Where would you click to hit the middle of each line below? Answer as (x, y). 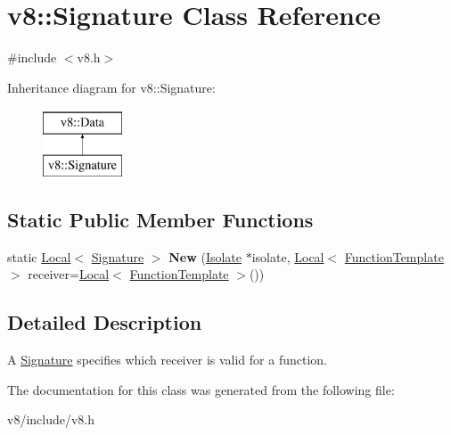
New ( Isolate (205, 256)
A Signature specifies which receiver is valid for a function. (167, 360)
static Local (39, 256)
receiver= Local (69, 274)
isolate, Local (288, 256)
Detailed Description (105, 322)
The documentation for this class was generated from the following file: (201, 389)
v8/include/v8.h (51, 419)
